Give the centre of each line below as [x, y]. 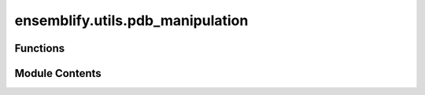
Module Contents [58, 73]
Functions [40, 48]
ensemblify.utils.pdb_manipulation [131, 20]
